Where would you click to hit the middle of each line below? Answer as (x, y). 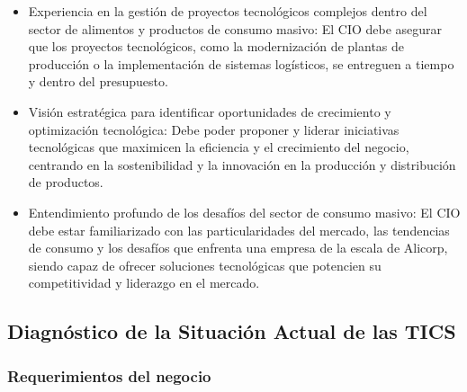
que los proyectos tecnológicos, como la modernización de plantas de (216, 46)
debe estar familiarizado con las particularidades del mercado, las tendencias (239, 230)
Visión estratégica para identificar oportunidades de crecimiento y (210, 111)
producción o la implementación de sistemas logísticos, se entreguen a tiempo (241, 63)
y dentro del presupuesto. (98, 81)
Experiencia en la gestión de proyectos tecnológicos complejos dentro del (228, 11)
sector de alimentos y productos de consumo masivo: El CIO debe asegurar (235, 28)
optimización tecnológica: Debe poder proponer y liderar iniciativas (214, 129)
